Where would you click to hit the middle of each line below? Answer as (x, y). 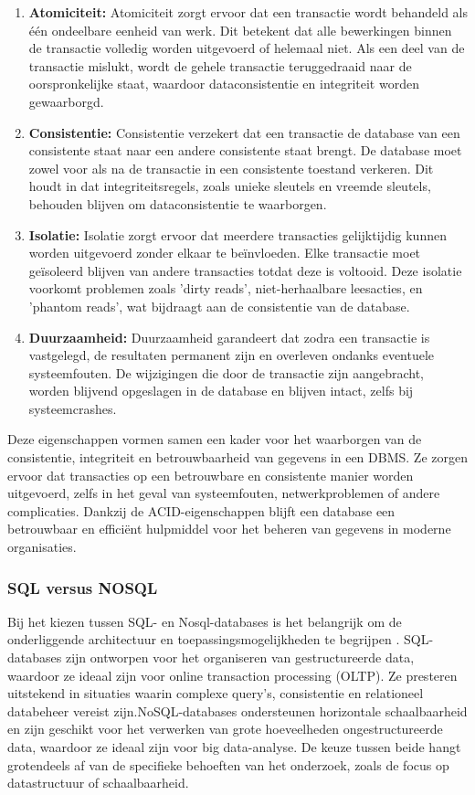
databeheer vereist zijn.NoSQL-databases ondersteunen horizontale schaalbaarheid (237, 710)
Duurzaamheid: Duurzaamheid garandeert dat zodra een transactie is (229, 337)
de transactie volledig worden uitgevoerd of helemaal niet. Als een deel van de (247, 48)
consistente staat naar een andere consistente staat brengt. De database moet (245, 150)
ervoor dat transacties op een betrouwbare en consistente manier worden (211, 475)
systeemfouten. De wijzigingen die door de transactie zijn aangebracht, (227, 372)
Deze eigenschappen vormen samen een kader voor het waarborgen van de (215, 439)
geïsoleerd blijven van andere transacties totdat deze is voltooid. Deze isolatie (245, 270)
